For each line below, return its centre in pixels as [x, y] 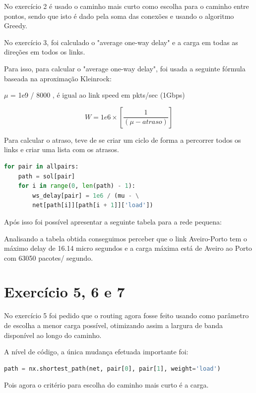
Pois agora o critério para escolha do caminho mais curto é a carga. [106, 385]
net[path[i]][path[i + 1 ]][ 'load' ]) [93, 205]
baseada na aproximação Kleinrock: [58, 78]
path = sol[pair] [47, 176]
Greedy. [16, 26]
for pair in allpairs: [41, 166]
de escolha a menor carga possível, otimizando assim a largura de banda [114, 325]
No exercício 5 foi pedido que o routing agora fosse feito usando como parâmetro [127, 315]
